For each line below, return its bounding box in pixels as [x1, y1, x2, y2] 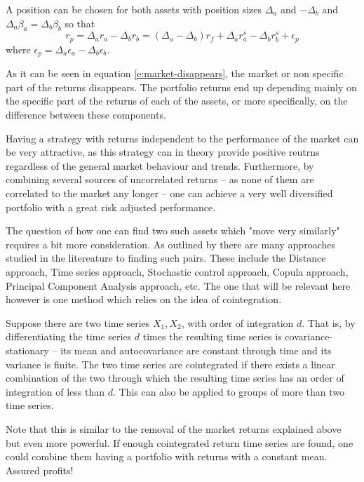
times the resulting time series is [142, 329, 282, 344]
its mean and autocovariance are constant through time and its [60, 342, 332, 357]
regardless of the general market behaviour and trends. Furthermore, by [6, 158, 314, 173]
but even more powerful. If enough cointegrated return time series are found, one [6, 435, 353, 450]
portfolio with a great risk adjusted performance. [6, 199, 216, 214]
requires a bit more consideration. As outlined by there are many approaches [6, 236, 335, 251]
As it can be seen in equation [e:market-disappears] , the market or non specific [6, 66, 344, 81]
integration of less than [6, 384, 105, 399]
